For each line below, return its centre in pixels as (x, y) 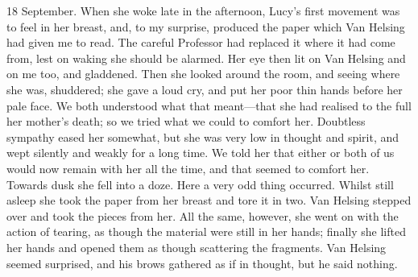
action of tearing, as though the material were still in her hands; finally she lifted (206, 232)
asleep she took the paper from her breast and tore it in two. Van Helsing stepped (209, 200)
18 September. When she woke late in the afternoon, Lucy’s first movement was (203, 10)
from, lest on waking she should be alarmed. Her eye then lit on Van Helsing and (206, 58)
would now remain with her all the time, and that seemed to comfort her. (188, 168)
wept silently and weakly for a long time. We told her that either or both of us (201, 153)
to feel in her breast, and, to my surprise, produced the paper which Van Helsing (206, 26)
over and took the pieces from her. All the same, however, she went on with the (203, 215)
